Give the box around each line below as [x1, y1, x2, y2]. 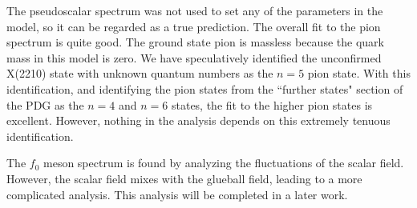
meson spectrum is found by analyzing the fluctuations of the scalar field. [43, 154, 404, 171]
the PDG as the [6, 96, 84, 113]
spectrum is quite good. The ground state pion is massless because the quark [6, 34, 384, 50]
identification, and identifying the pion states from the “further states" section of [6, 80, 403, 97]
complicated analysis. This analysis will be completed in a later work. [6, 186, 348, 202]
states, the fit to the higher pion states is [171, 96, 373, 113]
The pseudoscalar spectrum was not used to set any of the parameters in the [6, 2, 383, 18]
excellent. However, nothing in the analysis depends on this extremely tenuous [6, 112, 391, 129]
